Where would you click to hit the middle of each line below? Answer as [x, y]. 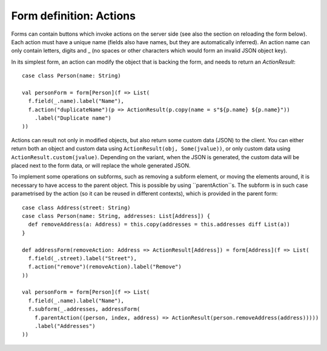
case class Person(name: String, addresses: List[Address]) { [116, 216]
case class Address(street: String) [76, 208]
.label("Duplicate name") [73, 118]
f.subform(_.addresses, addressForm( [84, 309]
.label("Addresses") [65, 326]
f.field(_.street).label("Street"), [83, 258]
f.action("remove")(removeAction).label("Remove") [105, 267]
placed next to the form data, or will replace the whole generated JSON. [101, 166]
